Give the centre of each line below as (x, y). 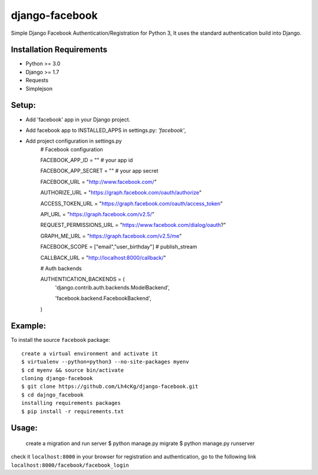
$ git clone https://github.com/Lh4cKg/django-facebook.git (110, 387)
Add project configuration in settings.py (74, 141)
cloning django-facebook (57, 378)
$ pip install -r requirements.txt (73, 411)
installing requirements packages (71, 403)
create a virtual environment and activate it (90, 353)
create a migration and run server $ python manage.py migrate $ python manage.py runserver (140, 443)
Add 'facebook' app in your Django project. (78, 119)
